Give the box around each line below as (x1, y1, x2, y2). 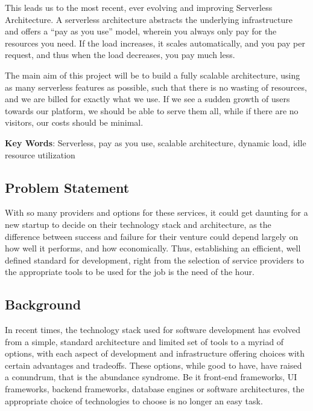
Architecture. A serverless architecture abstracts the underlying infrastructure (5, 13, 292, 25)
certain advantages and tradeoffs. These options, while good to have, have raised (5, 358, 302, 371)
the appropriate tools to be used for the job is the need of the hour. (5, 265, 255, 278)
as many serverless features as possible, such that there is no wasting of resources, (5, 80, 307, 93)
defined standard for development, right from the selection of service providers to (5, 253, 305, 266)
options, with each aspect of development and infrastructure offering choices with (5, 347, 305, 360)
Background (5, 295, 81, 314)
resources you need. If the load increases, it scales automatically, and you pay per (5, 36, 305, 49)
